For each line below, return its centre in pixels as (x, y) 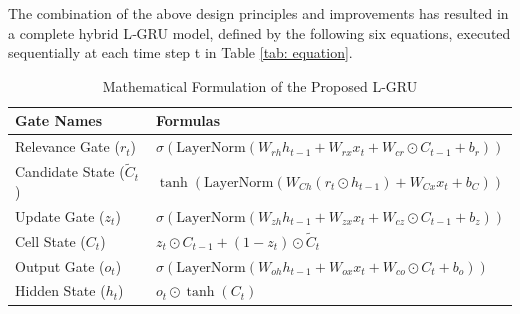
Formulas (188, 120)
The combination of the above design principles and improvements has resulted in (258, 13)
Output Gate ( (60, 265)
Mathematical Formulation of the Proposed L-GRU (260, 85)
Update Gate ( (60, 215)
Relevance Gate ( (67, 146)
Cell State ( (50, 240)
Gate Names (59, 120)
